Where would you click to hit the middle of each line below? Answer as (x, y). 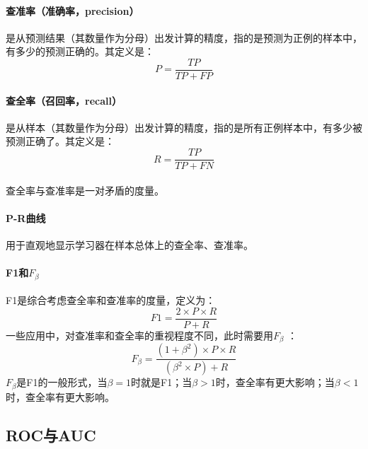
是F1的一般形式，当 (62, 382)
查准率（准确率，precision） (73, 10)
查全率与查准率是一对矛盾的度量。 (85, 190)
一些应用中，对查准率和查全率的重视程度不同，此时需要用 (139, 335)
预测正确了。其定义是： (60, 141)
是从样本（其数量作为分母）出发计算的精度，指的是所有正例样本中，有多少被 (184, 127)
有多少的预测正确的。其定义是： (80, 51)
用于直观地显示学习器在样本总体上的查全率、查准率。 (130, 245)
